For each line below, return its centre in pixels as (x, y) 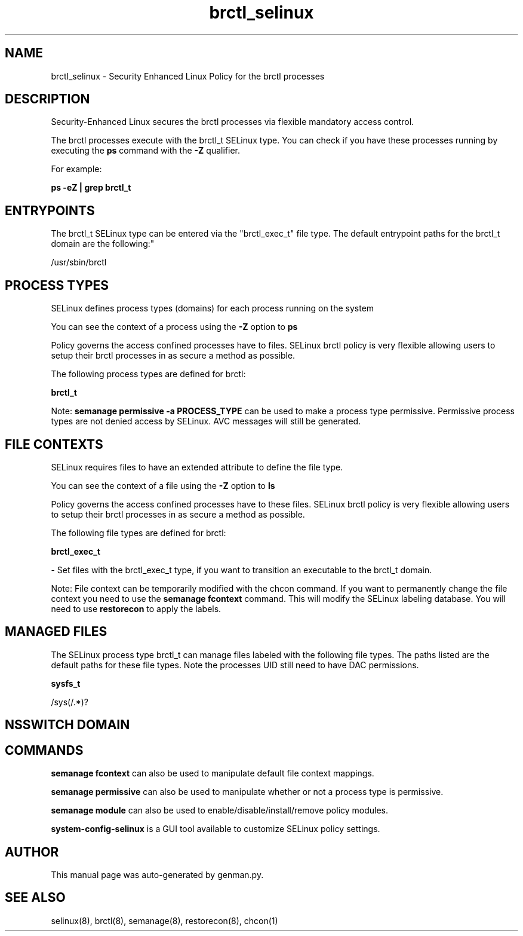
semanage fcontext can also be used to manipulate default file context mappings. (213, 773)
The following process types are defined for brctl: (148, 374)
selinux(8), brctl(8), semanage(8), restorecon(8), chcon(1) (164, 920)
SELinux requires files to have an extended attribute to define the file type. (197, 467)
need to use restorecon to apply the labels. (136, 608)
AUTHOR (32, 852)
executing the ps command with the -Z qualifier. (145, 151)
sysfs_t (66, 683)
